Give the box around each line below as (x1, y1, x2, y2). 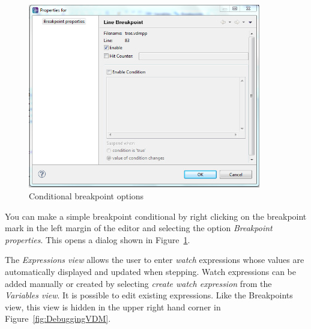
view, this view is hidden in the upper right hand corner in (5, 300, 221, 313)
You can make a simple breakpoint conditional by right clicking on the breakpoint (5, 210, 307, 222)
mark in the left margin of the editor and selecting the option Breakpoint (5, 222, 273, 234)
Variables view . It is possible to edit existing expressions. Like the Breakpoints (5, 289, 293, 301)
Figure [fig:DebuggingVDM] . (5, 312, 111, 325)
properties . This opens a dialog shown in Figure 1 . (5, 233, 190, 246)
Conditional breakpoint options (29, 190, 144, 202)
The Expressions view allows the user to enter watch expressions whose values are (5, 253, 304, 266)
